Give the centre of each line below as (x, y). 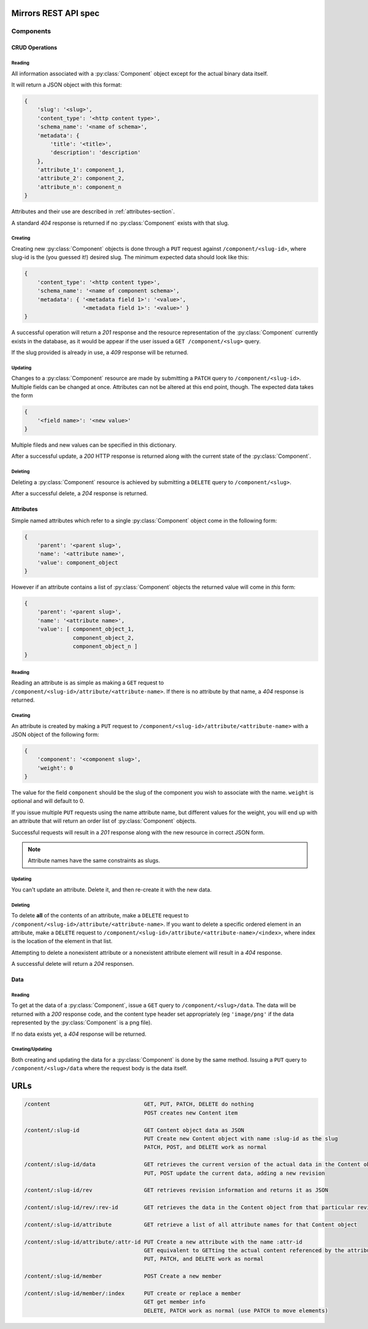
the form (22, 396)
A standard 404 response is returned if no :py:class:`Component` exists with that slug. (120, 223)
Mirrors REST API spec (56, 13)
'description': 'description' (95, 153)
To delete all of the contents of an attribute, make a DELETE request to (100, 915)
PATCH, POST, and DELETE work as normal (205, 1147)
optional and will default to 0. (48, 801)
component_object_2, (104, 638)
